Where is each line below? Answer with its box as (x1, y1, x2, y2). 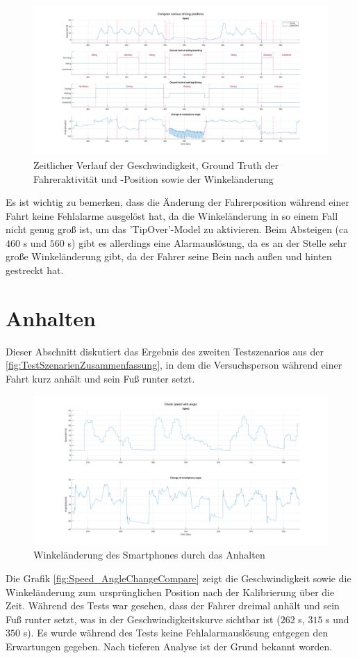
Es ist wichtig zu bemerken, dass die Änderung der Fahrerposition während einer (6, 195, 349, 209)
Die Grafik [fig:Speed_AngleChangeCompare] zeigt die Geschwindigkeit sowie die (6, 571, 351, 586)
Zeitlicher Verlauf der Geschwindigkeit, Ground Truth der (33, 157, 279, 172)
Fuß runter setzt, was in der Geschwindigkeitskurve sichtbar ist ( (6, 611, 281, 626)
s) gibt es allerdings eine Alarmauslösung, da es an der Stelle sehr (67, 235, 347, 250)
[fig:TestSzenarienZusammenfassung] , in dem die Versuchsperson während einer (6, 358, 342, 372)
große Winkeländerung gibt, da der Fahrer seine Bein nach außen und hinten (6, 249, 332, 264)
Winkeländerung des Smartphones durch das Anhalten (33, 547, 265, 562)
